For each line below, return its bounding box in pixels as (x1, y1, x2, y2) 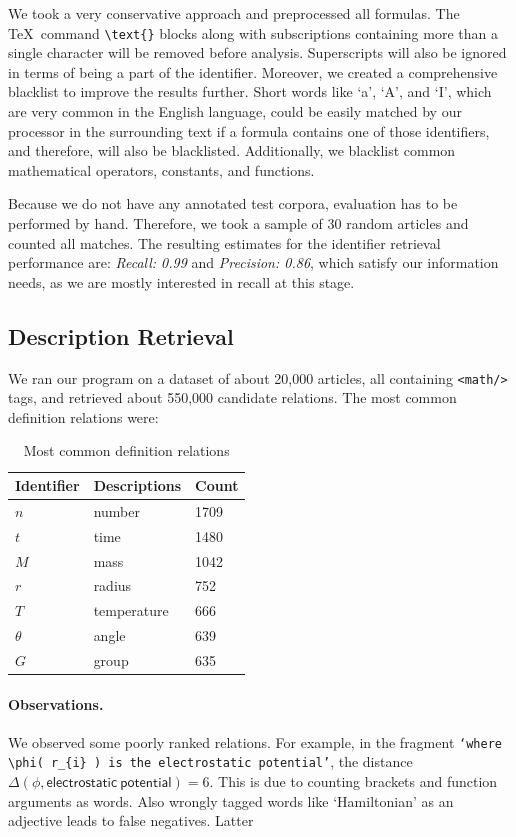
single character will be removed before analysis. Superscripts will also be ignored (8, 42, 507, 63)
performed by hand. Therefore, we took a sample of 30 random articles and (8, 213, 469, 233)
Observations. (8, 693, 104, 714)
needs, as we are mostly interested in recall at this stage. (8, 271, 355, 292)
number (93, 500, 140, 521)
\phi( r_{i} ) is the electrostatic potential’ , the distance (8, 751, 413, 772)
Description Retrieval (8, 320, 234, 351)
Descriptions (93, 475, 181, 496)
